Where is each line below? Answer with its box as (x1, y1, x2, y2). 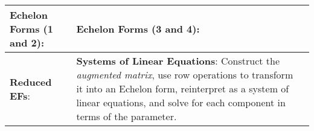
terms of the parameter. (76, 109, 177, 123)
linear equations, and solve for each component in (76, 95, 286, 109)
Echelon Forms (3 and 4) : (76, 22, 200, 36)
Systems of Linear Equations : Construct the (76, 54, 280, 68)
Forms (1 (10, 22, 53, 36)
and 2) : (10, 36, 44, 50)
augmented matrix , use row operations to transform (76, 68, 293, 81)
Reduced (10, 74, 52, 89)
